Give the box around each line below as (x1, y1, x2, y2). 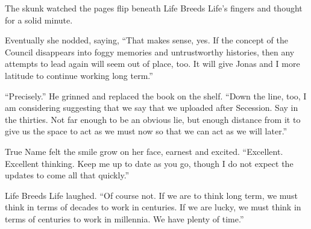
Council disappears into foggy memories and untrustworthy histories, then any (5, 45, 295, 58)
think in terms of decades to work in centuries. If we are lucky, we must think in (5, 201, 301, 213)
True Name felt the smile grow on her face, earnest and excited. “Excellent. (5, 145, 283, 157)
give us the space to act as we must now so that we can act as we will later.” (5, 125, 287, 137)
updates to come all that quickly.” (5, 169, 130, 181)
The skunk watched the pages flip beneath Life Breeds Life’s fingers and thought (5, 2, 303, 14)
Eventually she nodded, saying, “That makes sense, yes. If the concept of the (5, 34, 289, 46)
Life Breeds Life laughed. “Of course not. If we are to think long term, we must (5, 189, 298, 201)
